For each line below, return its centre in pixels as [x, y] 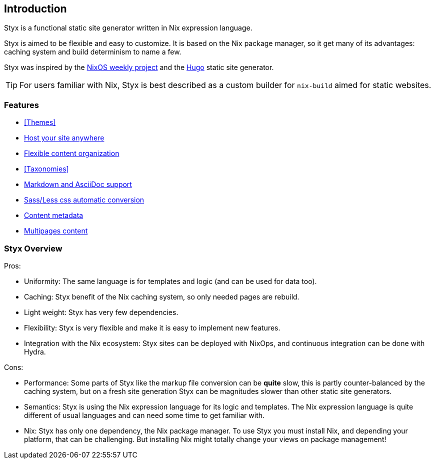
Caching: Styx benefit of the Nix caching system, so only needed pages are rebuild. [162, 296]
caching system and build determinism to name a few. [93, 52]
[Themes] [40, 122]
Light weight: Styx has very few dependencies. [101, 312]
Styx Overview [33, 248]
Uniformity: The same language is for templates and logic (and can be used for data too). [170, 281]
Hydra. [35, 351]
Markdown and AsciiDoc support [78, 184]
